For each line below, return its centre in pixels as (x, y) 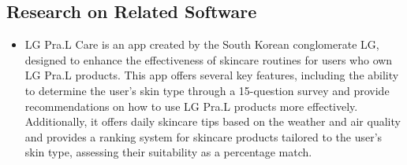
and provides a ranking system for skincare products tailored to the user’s (203, 136)
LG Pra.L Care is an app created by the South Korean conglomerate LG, (202, 44)
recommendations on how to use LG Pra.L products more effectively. (191, 106)
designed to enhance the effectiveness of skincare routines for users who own (209, 59)
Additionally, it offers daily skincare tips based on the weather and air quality (213, 121)
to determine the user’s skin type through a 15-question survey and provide (207, 90)
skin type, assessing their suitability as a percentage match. (168, 152)
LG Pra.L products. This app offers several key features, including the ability (212, 75)
